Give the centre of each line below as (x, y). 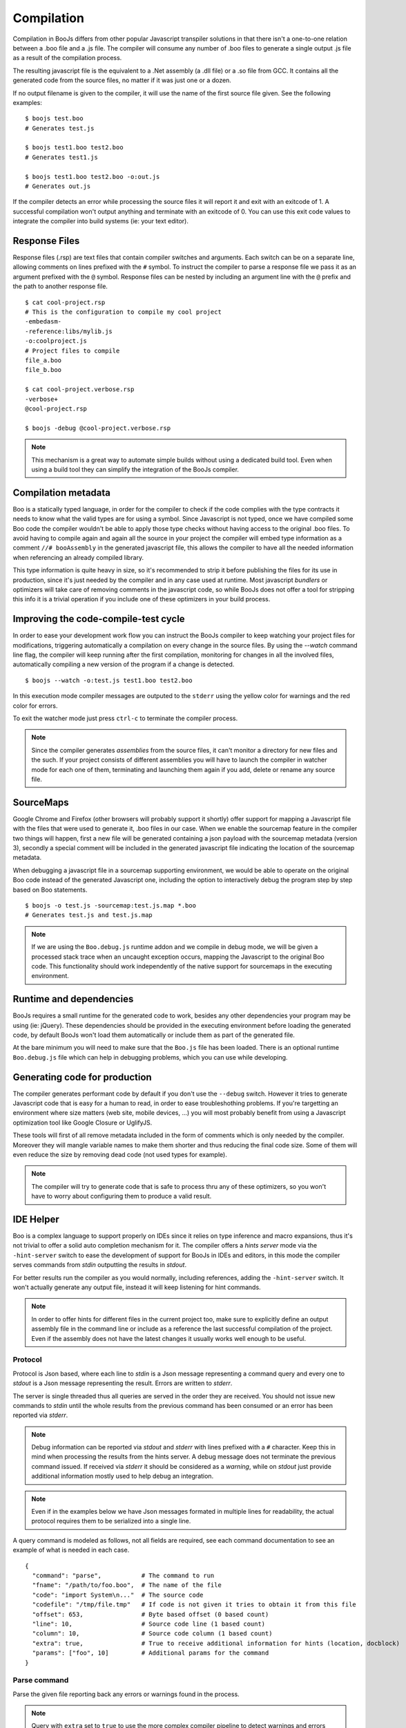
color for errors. (35, 706)
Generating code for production (82, 1077)
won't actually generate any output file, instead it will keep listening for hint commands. (137, 1287)
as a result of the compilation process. (67, 58)
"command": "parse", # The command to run (123, 1576)
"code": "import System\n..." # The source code (118, 1595)
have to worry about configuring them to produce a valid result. (122, 1196)
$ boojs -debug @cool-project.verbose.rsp (98, 428)
